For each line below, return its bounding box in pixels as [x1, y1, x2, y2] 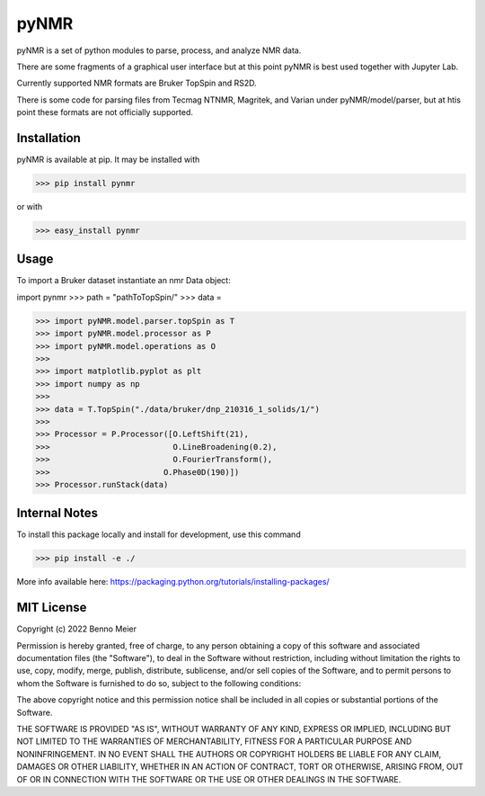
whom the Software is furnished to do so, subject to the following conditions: [16, 677, 302, 688]
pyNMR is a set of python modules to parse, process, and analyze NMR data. [16, 45, 302, 56]
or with [16, 201, 43, 211]
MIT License [16, 600, 87, 615]
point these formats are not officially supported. [16, 107, 193, 118]
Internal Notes [16, 505, 99, 521]
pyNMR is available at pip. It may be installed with [16, 154, 200, 165]
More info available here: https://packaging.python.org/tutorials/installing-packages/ [16, 577, 330, 587]
